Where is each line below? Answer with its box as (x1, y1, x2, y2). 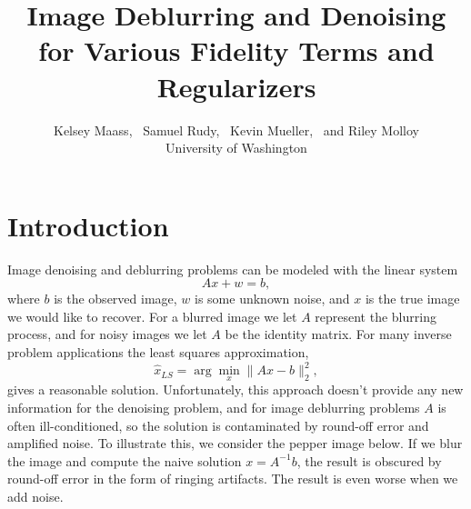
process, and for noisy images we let (7, 324, 207, 344)
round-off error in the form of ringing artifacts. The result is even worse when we (7, 469, 458, 488)
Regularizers (156, 67, 316, 105)
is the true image (365, 289, 460, 308)
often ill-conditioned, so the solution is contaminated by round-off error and (7, 415, 429, 434)
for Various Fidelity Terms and (38, 32, 435, 69)
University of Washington (165, 138, 307, 157)
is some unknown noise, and (195, 289, 350, 308)
